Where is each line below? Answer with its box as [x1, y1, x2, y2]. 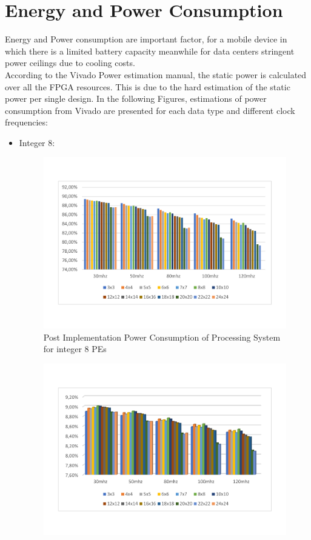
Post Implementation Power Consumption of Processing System [43, 330, 281, 343]
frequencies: [5, 116, 48, 128]
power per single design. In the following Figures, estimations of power [5, 92, 267, 105]
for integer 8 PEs [43, 342, 107, 355]
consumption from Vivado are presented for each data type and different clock [5, 104, 295, 116]
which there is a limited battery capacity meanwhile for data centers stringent [5, 44, 295, 57]
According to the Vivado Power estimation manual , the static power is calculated [5, 68, 307, 81]
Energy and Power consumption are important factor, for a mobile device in [5, 33, 287, 45]
